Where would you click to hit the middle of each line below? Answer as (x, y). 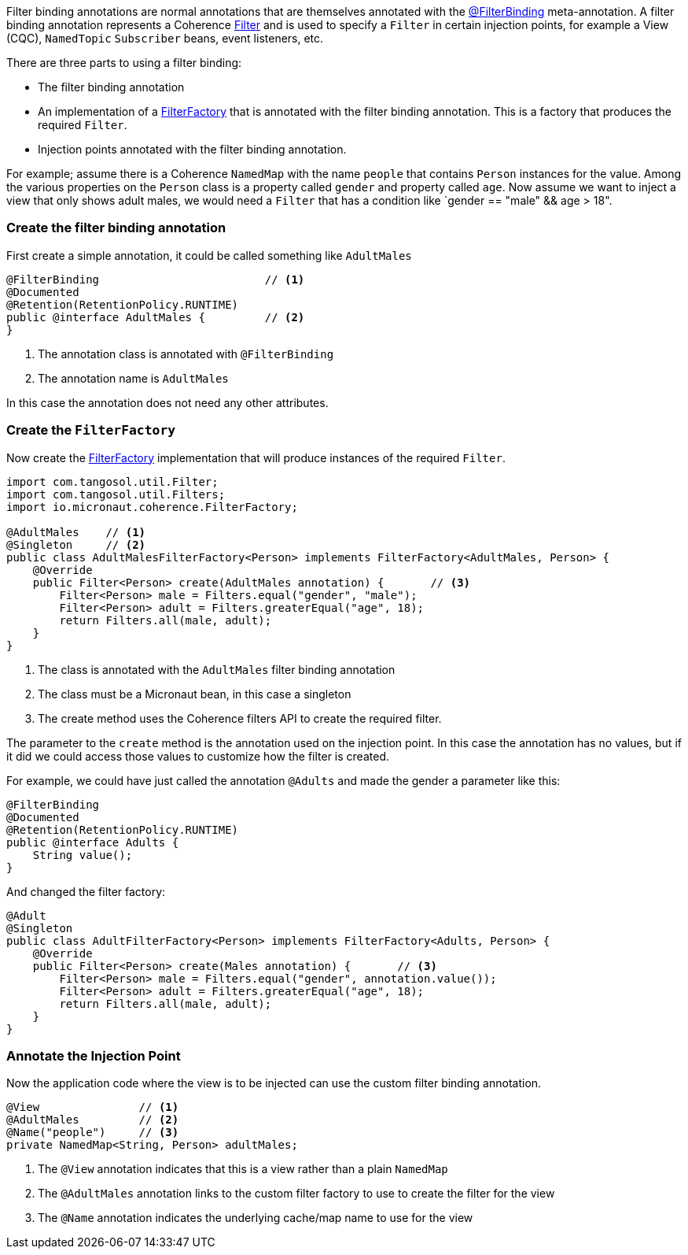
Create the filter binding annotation (116, 228)
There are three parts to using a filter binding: (124, 63)
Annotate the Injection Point (94, 1055)
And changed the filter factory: (86, 891)
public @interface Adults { (93, 842)
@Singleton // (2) (76, 544)
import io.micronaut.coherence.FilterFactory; (152, 507)
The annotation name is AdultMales (133, 378)
